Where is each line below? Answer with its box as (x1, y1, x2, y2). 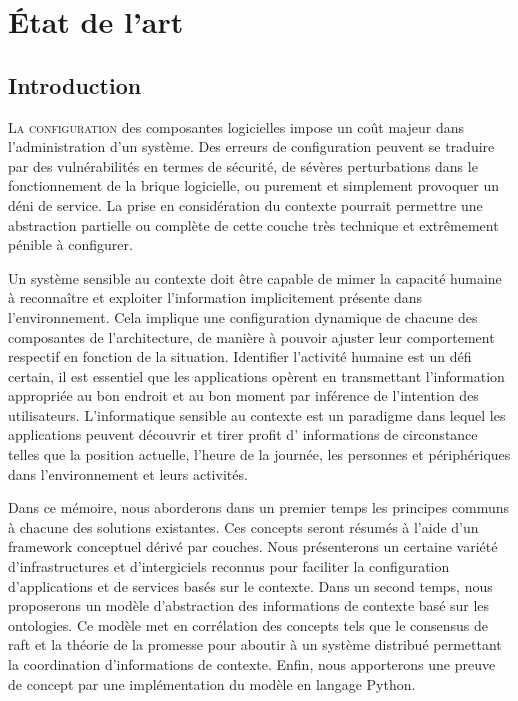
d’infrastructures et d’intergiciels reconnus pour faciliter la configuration (8, 556, 450, 577)
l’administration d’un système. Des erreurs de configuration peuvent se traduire (8, 136, 495, 157)
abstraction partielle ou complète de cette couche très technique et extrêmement (8, 214, 499, 235)
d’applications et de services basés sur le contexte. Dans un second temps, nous (8, 575, 493, 596)
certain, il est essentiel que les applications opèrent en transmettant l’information (8, 365, 505, 386)
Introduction (8, 69, 142, 100)
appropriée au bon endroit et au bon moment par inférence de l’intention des (8, 385, 479, 406)
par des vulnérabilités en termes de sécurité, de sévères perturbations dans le (8, 155, 478, 176)
